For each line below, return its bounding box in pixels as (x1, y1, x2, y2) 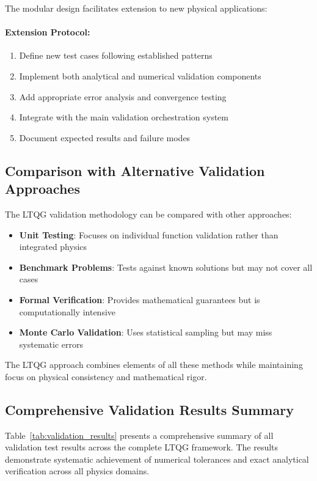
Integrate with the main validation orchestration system (19, 111, 228, 123)
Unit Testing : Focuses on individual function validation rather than (19, 228, 279, 241)
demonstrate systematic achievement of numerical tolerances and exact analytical (5, 452, 309, 465)
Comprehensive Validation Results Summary (5, 400, 294, 419)
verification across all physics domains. (5, 464, 150, 477)
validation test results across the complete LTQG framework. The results (5, 441, 279, 453)
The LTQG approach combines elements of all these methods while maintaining (5, 358, 303, 371)
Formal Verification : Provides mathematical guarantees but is (19, 293, 260, 306)
